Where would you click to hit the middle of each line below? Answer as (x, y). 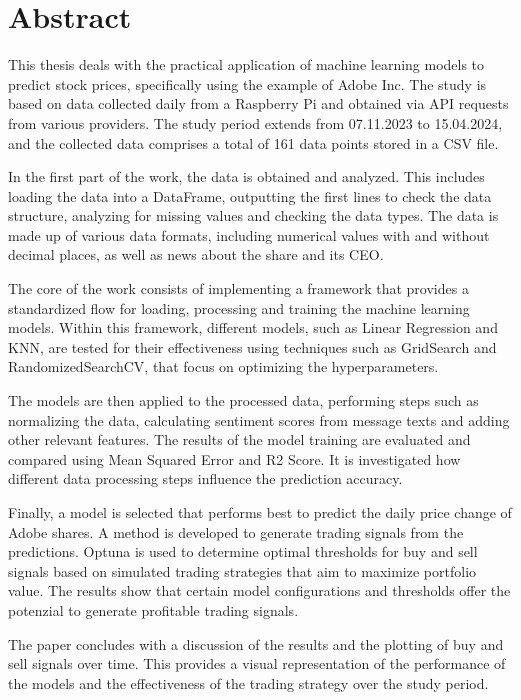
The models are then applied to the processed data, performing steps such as (243, 400)
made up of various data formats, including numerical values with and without (249, 234)
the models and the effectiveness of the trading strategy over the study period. (248, 682)
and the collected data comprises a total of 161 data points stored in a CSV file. (253, 142)
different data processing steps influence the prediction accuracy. (205, 478)
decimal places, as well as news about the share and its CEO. (196, 254)
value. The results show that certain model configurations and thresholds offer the (259, 590)
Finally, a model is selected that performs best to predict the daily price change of (260, 512)
